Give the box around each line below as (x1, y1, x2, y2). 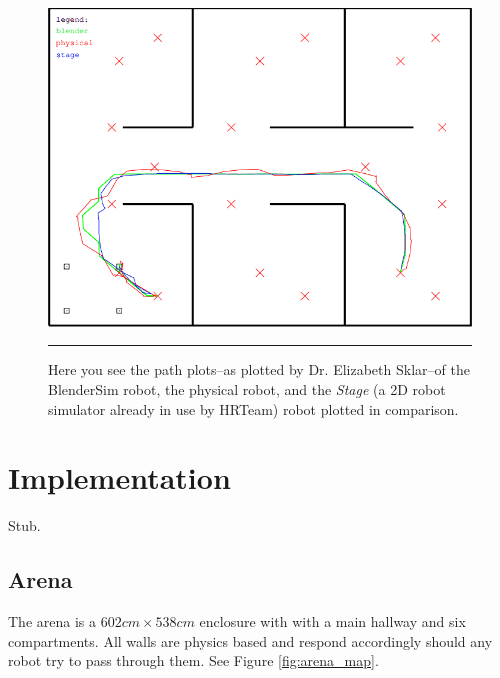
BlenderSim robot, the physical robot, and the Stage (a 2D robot (48, 378, 446, 399)
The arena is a (8, 611, 96, 632)
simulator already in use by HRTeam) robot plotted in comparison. (48, 398, 459, 419)
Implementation (8, 457, 231, 498)
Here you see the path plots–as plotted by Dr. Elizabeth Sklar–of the (48, 359, 470, 380)
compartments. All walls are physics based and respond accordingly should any (8, 630, 493, 651)
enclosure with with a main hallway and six (199, 611, 466, 632)
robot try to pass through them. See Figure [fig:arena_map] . (8, 650, 379, 671)
